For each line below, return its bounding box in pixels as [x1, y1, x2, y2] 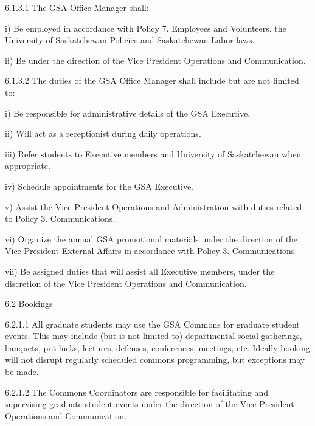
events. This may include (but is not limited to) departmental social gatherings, [5, 329, 302, 342]
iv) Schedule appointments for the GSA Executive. [5, 179, 193, 192]
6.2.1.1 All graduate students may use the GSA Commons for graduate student [5, 317, 300, 330]
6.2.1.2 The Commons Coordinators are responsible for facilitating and [5, 385, 268, 398]
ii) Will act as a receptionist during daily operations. [5, 127, 201, 140]
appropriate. [5, 159, 50, 172]
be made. [5, 365, 39, 378]
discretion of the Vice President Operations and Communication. [5, 277, 247, 289]
